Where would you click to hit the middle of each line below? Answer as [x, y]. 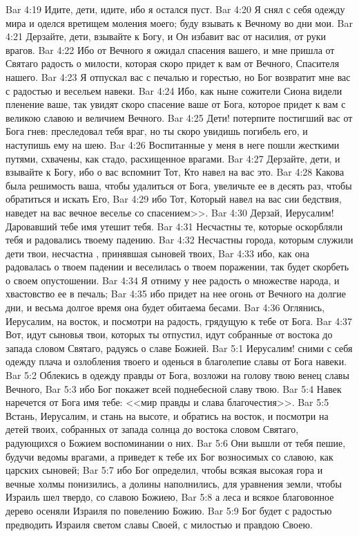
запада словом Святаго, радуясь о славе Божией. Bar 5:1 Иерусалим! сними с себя [179, 348]
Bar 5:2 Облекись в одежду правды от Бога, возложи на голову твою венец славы [177, 375]
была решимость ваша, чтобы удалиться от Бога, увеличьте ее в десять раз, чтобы [179, 185]
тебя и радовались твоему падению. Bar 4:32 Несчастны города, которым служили [179, 240]
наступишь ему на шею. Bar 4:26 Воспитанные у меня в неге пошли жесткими [173, 144]
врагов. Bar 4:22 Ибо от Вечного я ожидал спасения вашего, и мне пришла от [170, 49]
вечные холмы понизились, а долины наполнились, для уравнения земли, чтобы [174, 483]
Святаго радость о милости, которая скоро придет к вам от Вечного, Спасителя [173, 63]
